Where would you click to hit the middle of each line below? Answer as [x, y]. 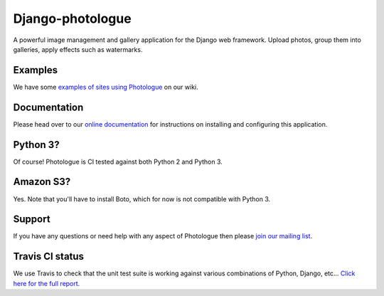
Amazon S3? [42, 182]
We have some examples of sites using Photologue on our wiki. [106, 87]
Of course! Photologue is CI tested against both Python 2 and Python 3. [118, 162]
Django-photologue [72, 18]
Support [32, 220]
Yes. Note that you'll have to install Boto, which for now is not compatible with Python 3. [142, 199]
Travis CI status [49, 257]
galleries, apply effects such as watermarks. [78, 49]
